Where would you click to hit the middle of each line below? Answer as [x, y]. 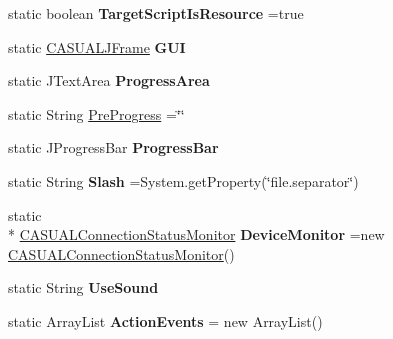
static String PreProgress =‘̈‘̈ [96, 113]
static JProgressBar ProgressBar [113, 147]
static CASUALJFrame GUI [97, 46]
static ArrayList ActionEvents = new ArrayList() [165, 320]
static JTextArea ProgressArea [109, 80]
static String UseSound [83, 287]
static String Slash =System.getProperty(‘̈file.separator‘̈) [183, 180]
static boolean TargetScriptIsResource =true [156, 13]
